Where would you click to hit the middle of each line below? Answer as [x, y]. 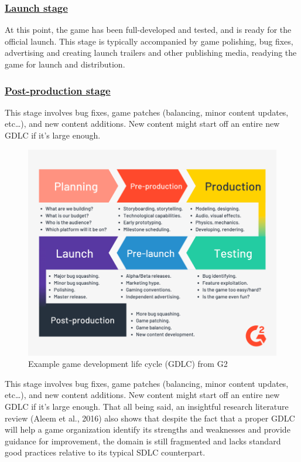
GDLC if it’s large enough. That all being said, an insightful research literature [147, 407]
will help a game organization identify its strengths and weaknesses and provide [148, 429]
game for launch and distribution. [65, 64]
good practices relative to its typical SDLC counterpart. [105, 452]
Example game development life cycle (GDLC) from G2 [128, 364]
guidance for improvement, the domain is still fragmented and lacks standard [143, 441]
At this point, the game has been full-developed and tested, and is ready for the [148, 30]
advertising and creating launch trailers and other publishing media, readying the [151, 53]
